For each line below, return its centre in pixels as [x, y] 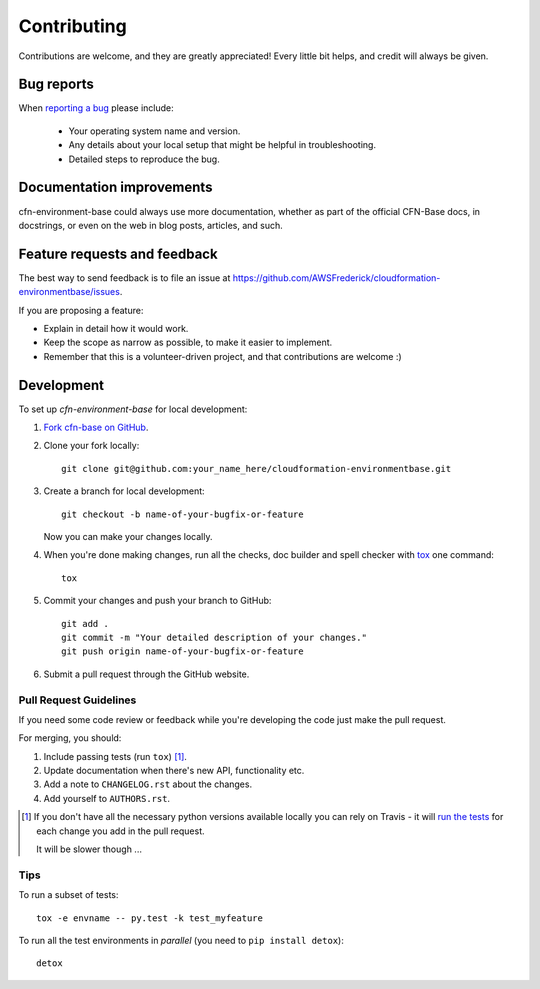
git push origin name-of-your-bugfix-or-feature [182, 651]
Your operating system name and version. [154, 131]
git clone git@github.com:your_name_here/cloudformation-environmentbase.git [256, 468]
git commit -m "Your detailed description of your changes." [214, 637]
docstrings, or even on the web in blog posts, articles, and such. [151, 225]
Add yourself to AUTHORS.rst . [106, 798]
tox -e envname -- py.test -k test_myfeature [150, 918]
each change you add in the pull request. [120, 831]
